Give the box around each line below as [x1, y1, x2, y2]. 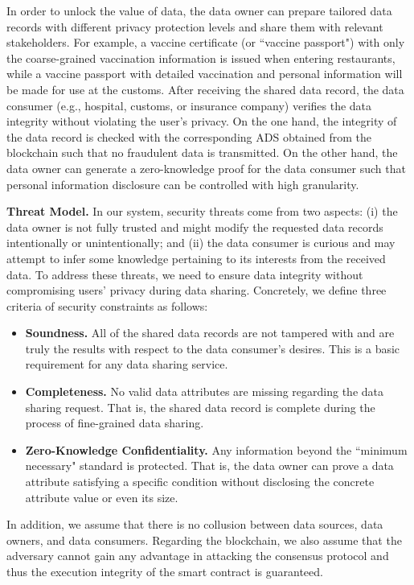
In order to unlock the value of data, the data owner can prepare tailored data [6, 2, 392, 19]
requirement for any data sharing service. [25, 356, 228, 373]
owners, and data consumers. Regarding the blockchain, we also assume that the [6, 531, 402, 548]
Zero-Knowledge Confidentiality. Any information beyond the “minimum [25, 441, 408, 458]
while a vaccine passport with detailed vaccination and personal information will [6, 65, 403, 82]
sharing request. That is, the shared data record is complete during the [25, 398, 375, 415]
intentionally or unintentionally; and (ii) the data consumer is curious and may [6, 234, 396, 251]
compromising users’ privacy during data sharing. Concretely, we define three [6, 282, 387, 299]
